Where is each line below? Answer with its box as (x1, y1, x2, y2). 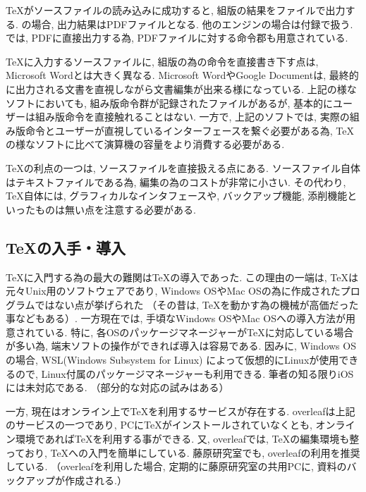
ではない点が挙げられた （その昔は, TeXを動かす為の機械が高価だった (35, 297, 359, 312)
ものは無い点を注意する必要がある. (35, 202, 196, 216)
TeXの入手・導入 (6, 236, 126, 258)
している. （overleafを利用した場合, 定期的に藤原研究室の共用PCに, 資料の (6, 459, 347, 474)
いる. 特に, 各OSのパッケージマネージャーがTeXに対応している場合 (44, 324, 354, 339)
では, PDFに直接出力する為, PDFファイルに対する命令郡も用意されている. (6, 30, 348, 45)
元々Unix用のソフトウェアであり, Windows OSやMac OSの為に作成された (6, 283, 341, 298)
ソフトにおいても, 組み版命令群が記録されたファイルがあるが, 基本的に (6, 95, 333, 110)
